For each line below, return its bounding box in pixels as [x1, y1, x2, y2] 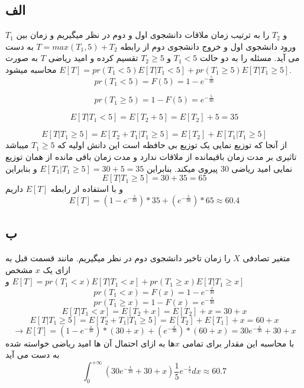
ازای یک [43, 263, 71, 275]
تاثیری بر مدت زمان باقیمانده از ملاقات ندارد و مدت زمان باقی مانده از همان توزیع [5, 150, 297, 163]
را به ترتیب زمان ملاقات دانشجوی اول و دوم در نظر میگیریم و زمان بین [16, 28, 270, 41]
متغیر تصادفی [242, 252, 290, 264]
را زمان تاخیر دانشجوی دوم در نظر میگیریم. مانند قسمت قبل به [5, 252, 231, 264]
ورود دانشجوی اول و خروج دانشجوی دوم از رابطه [120, 40, 296, 52]
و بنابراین [5, 162, 37, 174]
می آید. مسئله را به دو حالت [199, 52, 300, 64]
